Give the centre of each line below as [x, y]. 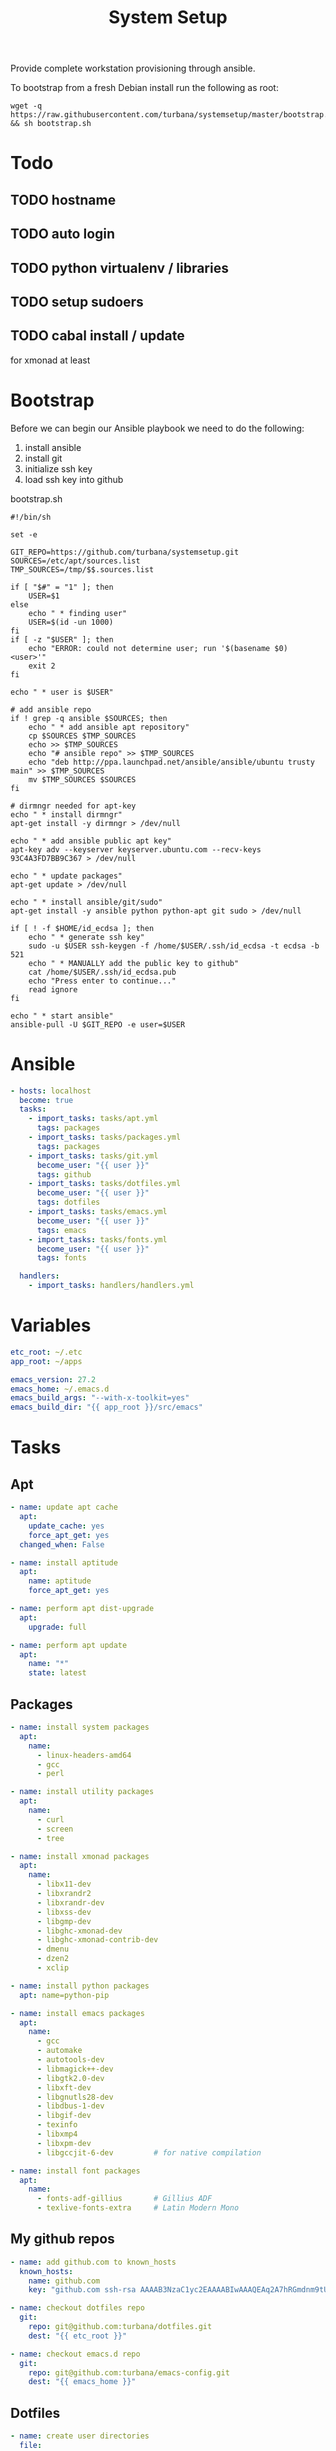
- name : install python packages [80, 1986]
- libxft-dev [64, 2087]
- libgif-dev [64, 2116]
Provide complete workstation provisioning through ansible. [133, 68]
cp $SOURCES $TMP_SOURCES [82, 736]
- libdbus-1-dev [70, 2106]
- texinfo [57, 2125]
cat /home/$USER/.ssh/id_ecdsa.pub [102, 972]
